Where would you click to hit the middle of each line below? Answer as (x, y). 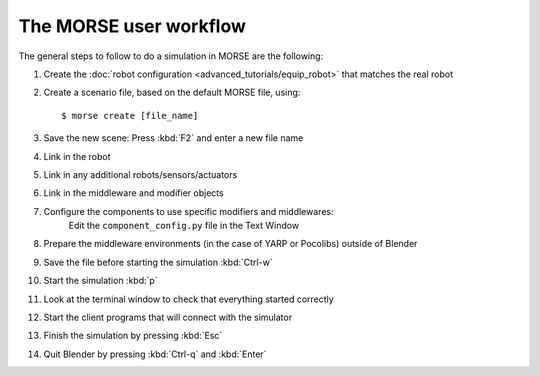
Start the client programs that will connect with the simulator (168, 317)
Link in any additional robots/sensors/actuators (140, 174)
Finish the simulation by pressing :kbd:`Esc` (133, 336)
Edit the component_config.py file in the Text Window (184, 226)
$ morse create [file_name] (130, 115)
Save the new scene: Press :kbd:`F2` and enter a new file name (173, 138)
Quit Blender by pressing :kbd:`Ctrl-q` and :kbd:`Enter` (155, 354)
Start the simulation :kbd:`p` (101, 281)
